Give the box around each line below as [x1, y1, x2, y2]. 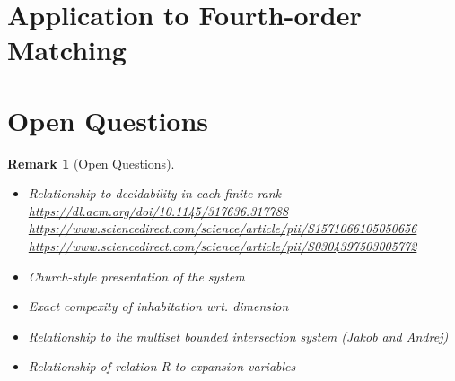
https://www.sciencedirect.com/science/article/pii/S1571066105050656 [28, 219, 417, 238]
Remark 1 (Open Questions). [7, 153, 175, 172]
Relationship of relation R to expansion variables [28, 357, 296, 376]
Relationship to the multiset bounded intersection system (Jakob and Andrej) [28, 326, 449, 345]
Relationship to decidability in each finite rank [28, 184, 282, 203]
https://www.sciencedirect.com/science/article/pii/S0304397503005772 [28, 237, 417, 255]
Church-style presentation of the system [28, 266, 245, 285]
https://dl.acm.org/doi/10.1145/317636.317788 [28, 201, 289, 220]
